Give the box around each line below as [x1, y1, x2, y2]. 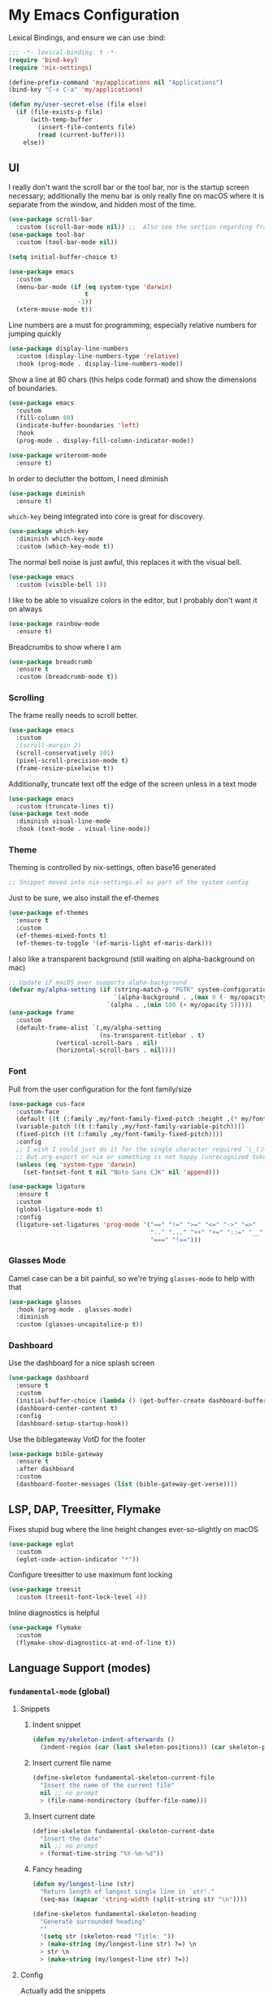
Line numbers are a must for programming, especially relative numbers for [8, 320, 258, 330]
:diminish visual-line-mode [15, 817, 111, 825]
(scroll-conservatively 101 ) [15, 749, 115, 758]
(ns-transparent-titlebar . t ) [98, 1031, 206, 1040]
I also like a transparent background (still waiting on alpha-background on [8, 954, 256, 964]
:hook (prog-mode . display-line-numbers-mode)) [15, 360, 184, 368]
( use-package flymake [8, 1624, 82, 1632]
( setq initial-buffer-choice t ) [8, 252, 118, 261]
